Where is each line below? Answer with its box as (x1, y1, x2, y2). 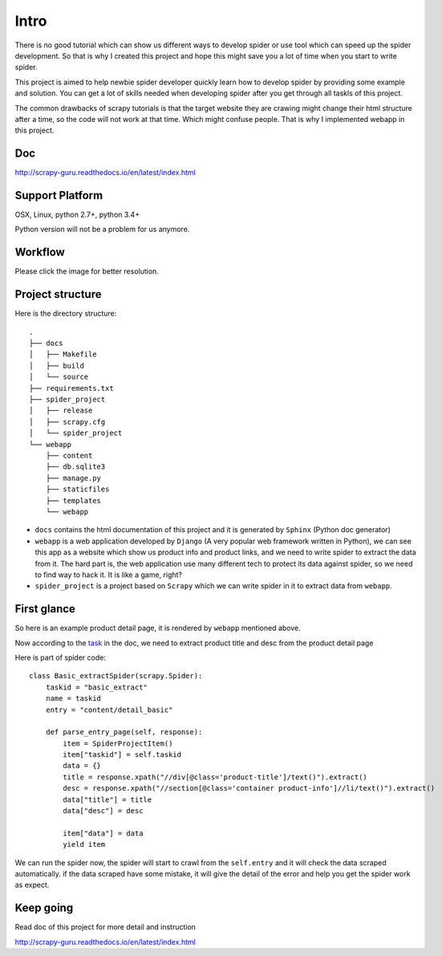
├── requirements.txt (29, 384, 114, 393)
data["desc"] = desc (63, 807, 144, 816)
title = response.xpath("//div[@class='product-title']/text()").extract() (63, 772, 368, 782)
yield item (63, 840, 106, 849)
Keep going (14, 901, 74, 915)
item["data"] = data (63, 828, 144, 838)
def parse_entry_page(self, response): (45, 727, 203, 737)
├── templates (45, 496, 102, 505)
